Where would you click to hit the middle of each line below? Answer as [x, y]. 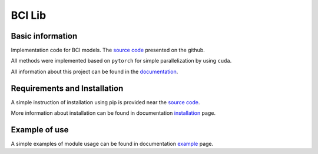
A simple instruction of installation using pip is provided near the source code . [105, 102]
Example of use [40, 130]
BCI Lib [29, 15]
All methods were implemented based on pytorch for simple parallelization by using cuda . [121, 61]
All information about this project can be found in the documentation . [95, 71]
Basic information [44, 36]
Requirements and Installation [67, 88]
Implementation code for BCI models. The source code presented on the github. [108, 50]
